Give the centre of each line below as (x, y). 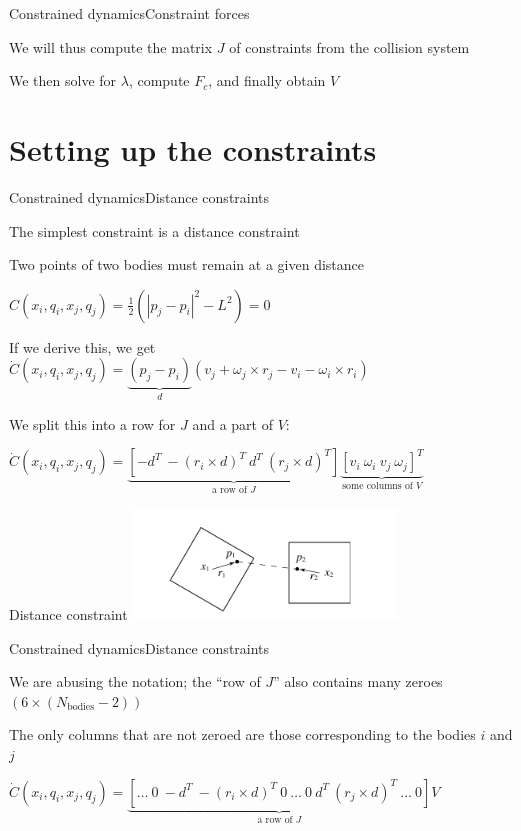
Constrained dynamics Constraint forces (129, 13)
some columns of (377, 486)
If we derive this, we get (82, 346)
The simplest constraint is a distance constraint (154, 230)
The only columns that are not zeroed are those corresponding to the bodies (242, 734)
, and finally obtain (267, 80)
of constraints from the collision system (349, 46)
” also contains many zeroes (358, 681)
